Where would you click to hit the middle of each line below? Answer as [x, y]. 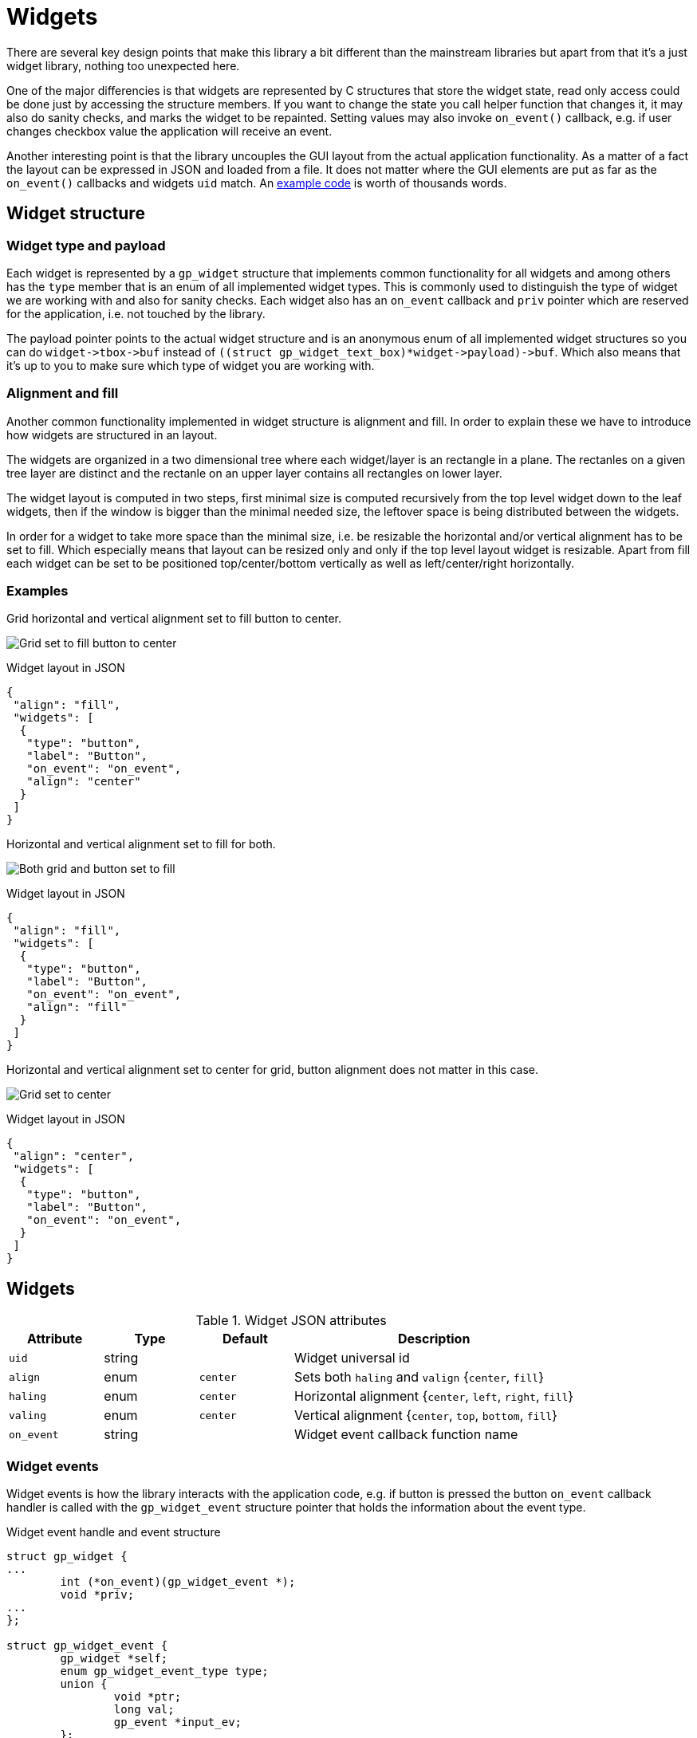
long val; [144, 1710]
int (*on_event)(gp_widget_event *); [178, 1582]
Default [245, 1339]
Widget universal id [352, 1358]
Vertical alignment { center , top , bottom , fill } [426, 1416]
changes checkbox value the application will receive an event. [169, 131]
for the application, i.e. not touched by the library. [136, 313]
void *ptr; [148, 1697]
